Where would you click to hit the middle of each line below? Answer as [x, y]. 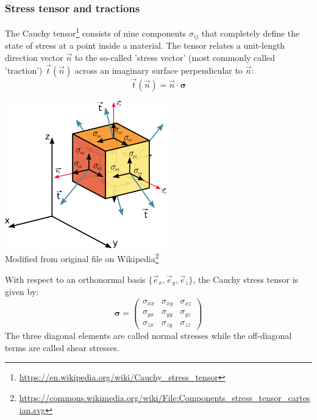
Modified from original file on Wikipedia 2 [82, 258]
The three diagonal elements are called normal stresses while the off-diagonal [148, 336]
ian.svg [32, 409]
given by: [22, 292]
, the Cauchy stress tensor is [246, 279]
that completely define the [251, 33]
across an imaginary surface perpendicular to [158, 70]
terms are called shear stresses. [62, 347]
